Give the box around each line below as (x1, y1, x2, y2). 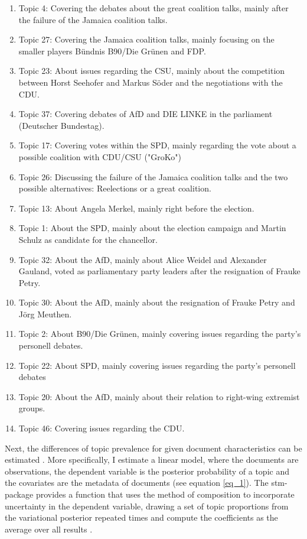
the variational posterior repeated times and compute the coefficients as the (5, 511, 278, 524)
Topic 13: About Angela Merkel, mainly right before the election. (18, 202, 254, 214)
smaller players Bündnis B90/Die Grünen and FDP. (18, 44, 206, 57)
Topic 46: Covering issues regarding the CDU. (18, 422, 185, 434)
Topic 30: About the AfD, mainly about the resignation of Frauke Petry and (18, 296, 295, 309)
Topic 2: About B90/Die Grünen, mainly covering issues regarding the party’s (18, 327, 301, 340)
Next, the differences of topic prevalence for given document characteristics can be (5, 441, 302, 454)
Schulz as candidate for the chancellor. (18, 233, 158, 245)
